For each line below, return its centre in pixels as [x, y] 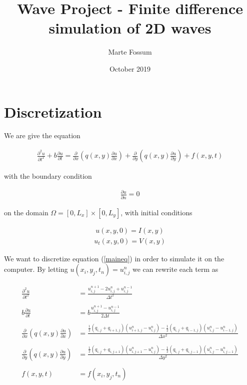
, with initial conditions [156, 212]
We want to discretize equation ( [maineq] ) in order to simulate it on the [114, 258]
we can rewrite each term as [175, 269]
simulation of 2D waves [130, 28]
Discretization [53, 111]
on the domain [26, 212]
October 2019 [130, 68]
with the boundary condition [48, 176]
